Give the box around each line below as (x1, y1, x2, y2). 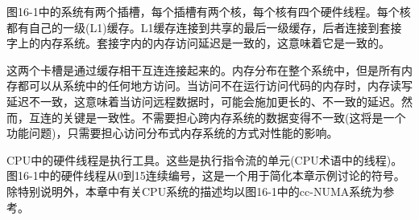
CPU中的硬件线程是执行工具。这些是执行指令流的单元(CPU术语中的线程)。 (6, 151, 403, 168)
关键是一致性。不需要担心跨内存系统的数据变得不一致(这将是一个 (62, 108, 406, 125)
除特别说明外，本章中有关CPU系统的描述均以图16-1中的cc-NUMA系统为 (6, 182, 384, 199)
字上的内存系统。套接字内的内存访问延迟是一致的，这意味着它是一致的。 (6, 35, 390, 51)
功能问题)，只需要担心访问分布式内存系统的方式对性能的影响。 (6, 124, 338, 141)
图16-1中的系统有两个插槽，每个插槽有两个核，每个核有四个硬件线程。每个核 (6, 3, 411, 19)
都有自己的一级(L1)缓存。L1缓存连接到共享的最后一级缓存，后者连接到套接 (6, 18, 402, 35)
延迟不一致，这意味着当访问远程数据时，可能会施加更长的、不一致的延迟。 (6, 92, 401, 109)
